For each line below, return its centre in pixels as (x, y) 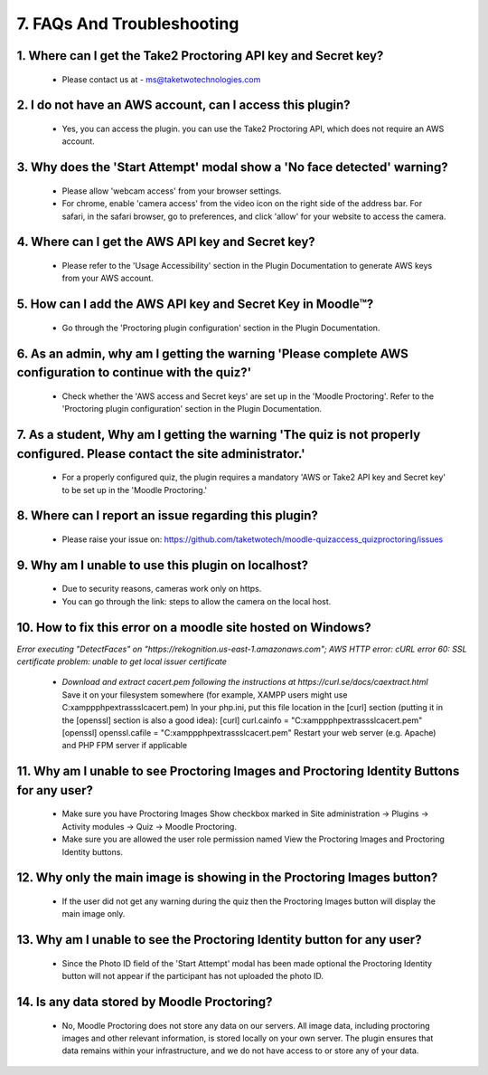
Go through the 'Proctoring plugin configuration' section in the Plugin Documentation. (221, 328)
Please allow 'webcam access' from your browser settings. (172, 191)
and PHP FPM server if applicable (125, 746)
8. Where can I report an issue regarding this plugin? (167, 516)
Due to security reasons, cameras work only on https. (162, 589)
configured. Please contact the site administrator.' (161, 454)
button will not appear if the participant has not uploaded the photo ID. (193, 976)
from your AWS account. (108, 278)
